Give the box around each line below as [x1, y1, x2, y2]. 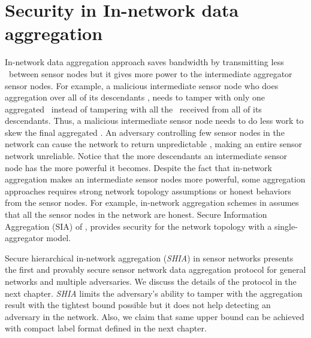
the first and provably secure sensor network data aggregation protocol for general [5, 263, 306, 276]
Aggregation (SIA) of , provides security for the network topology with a [5, 220, 272, 232]
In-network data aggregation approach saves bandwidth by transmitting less [5, 56, 284, 68]
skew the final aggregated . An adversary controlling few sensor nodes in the [5, 126, 285, 138]
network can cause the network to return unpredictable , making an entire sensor [5, 138, 302, 150]
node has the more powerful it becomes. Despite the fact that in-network [5, 161, 272, 173]
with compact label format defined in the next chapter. [5, 322, 207, 334]
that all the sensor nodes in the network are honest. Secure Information [5, 208, 267, 221]
